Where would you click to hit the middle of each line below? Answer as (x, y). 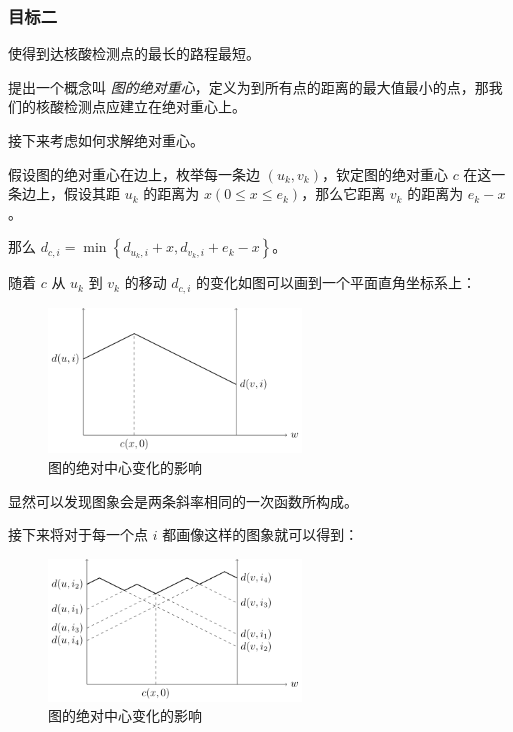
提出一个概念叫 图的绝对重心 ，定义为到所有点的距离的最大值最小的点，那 (248, 86)
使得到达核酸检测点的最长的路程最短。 (134, 53)
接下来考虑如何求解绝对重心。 (106, 140)
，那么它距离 (343, 193)
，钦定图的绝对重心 (384, 173)
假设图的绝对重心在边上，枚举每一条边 (134, 173)
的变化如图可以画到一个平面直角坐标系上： (336, 282)
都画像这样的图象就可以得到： (260, 534)
